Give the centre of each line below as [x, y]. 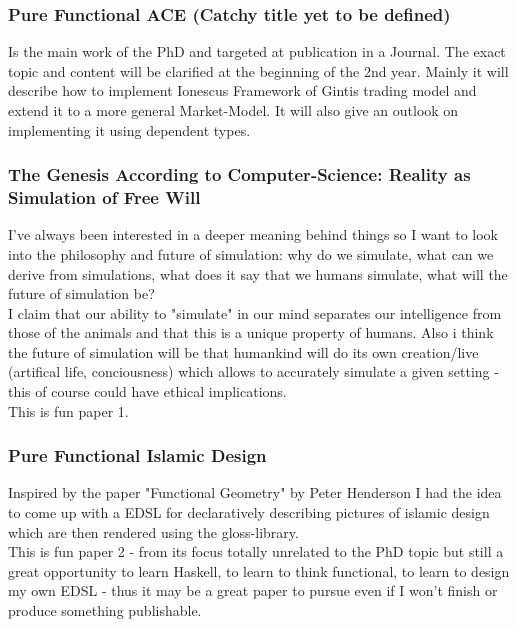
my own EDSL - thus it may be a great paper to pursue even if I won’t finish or [253, 590]
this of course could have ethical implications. [147, 391]
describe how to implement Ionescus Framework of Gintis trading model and [242, 90]
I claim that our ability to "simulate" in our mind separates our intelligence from [255, 312]
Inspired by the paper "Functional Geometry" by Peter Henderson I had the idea [255, 492]
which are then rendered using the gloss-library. [153, 531]
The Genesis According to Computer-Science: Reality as [239, 174]
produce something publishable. [105, 610]
